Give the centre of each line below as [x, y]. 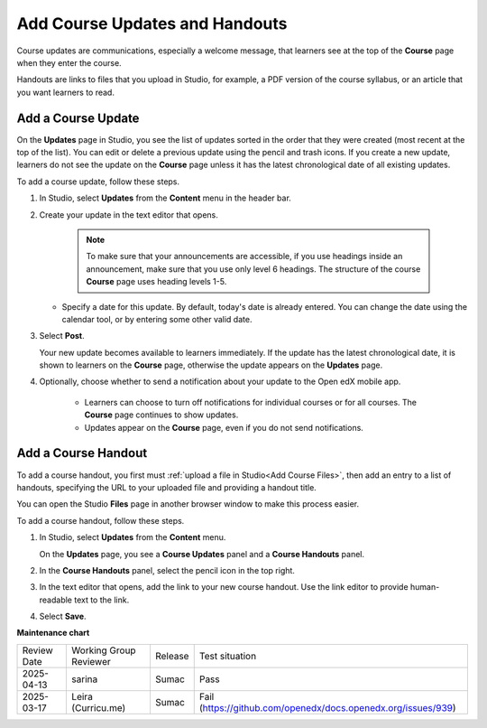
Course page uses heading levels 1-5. [156, 282]
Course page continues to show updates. [161, 415]
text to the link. [101, 600]
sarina [85, 679]
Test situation [228, 656]
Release [172, 656]
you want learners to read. [65, 92]
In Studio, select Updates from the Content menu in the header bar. [165, 198]
